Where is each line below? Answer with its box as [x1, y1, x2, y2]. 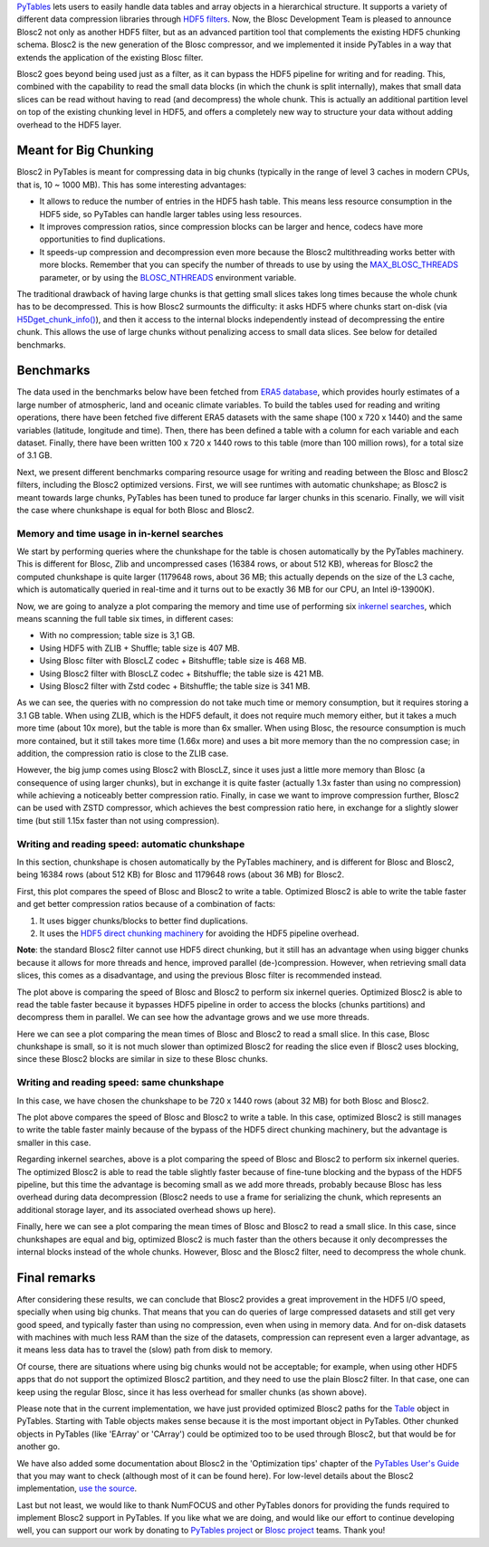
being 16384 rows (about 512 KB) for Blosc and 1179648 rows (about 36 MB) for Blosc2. [16, 869, 344, 880]
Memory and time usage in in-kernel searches [16, 527, 224, 540]
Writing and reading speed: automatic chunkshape [16, 837, 245, 850]
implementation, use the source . [16, 1483, 138, 1494]
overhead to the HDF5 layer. [16, 119, 122, 130]
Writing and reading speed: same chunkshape [16, 1076, 225, 1089]
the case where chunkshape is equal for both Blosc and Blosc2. [16, 504, 255, 515]
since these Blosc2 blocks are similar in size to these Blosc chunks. [16, 1054, 269, 1065]
